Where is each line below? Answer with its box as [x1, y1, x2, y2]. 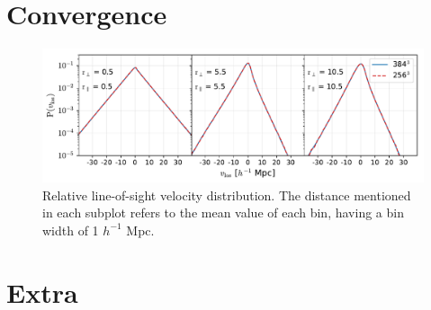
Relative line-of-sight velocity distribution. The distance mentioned [42, 185, 411, 204]
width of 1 [42, 220, 99, 239]
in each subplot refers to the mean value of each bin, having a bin [42, 203, 404, 222]
